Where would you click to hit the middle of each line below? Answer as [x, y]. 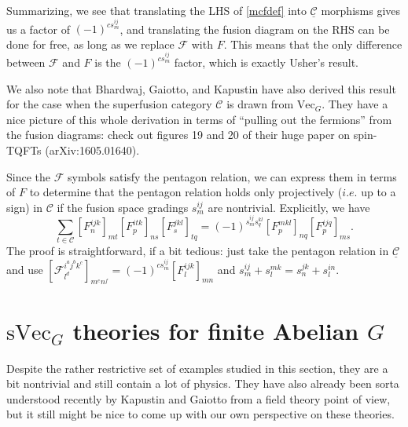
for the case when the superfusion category [109, 104]
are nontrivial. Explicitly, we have [289, 207]
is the [108, 62]
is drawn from [260, 104]
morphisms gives [361, 10]
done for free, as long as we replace [90, 44]
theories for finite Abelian [216, 330]
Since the [28, 176]
